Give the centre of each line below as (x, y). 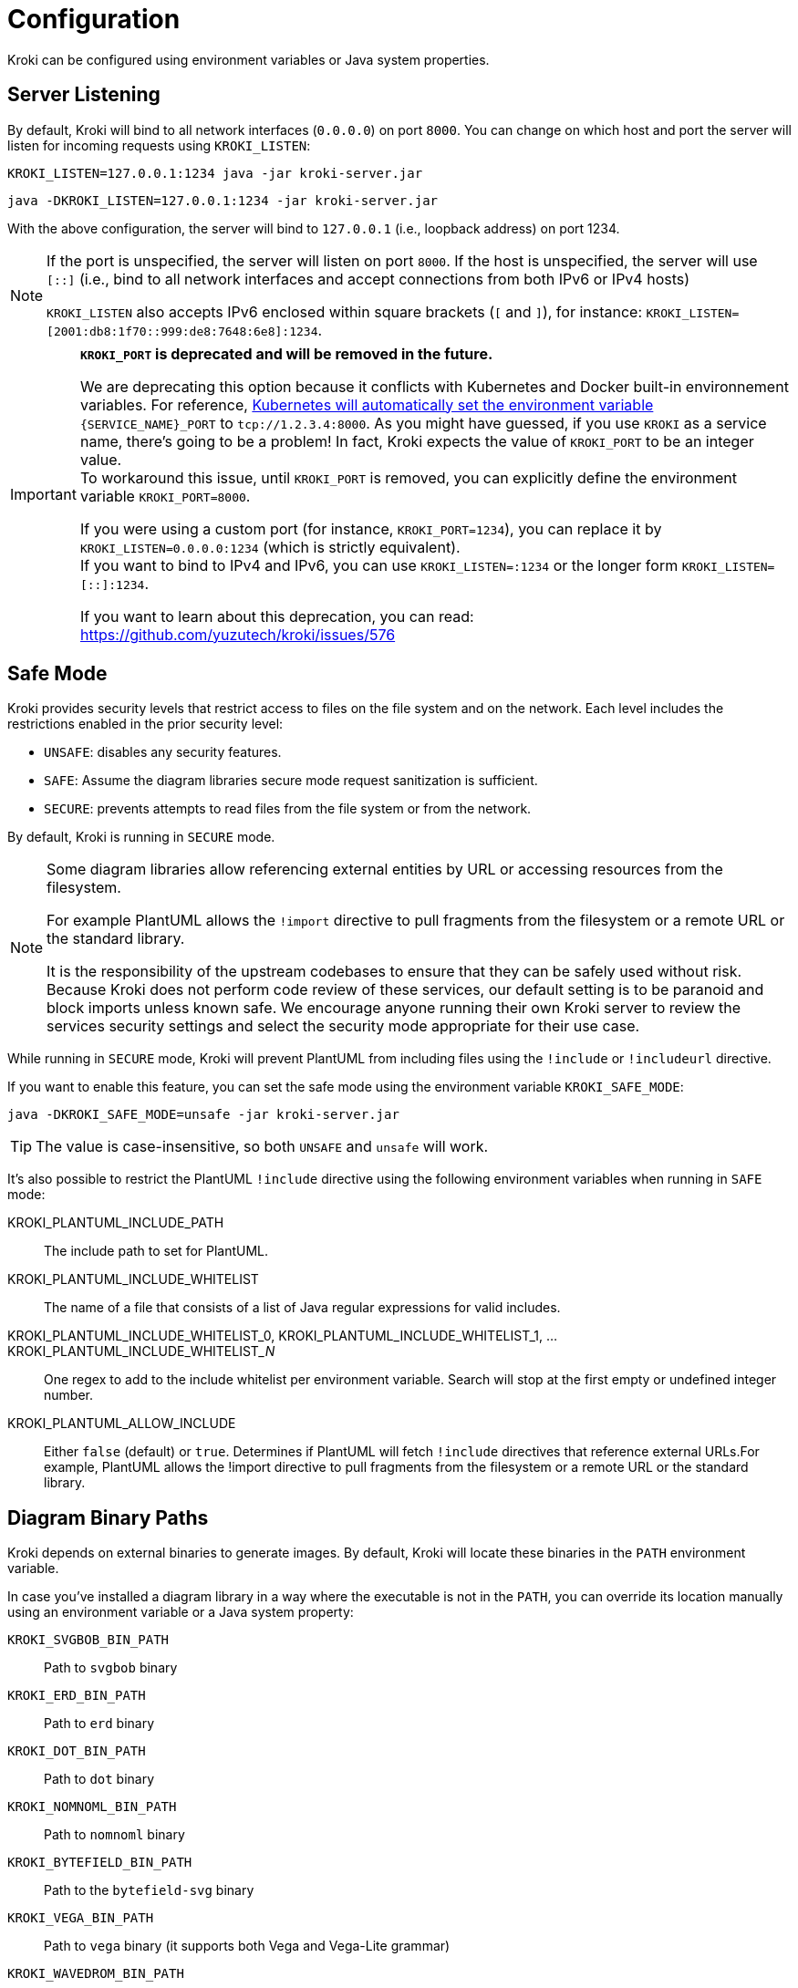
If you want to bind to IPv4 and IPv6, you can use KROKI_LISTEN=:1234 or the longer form (379, 565)
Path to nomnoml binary (114, 1835)
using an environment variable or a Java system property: (181, 1612)
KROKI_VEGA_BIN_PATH (81, 1918)
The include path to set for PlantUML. (156, 1251)
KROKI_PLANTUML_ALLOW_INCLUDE (122, 1424)
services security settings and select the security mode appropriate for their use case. (343, 1026)
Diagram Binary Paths (108, 1517)
